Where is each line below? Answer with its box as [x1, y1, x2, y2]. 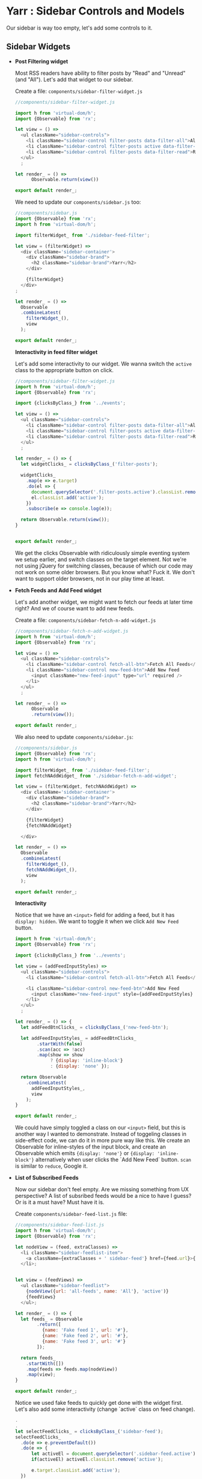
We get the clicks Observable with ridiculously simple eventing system [14, 549, 190, 556]
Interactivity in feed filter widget [14, 348, 98, 355]
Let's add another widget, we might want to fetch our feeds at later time [14, 598, 193, 606]
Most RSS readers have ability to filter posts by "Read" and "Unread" [14, 69, 186, 77]
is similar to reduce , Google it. [14, 1162, 88, 1170]
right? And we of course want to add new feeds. [14, 604, 135, 612]
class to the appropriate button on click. [14, 366, 114, 373]
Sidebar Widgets [6, 42, 71, 52]
